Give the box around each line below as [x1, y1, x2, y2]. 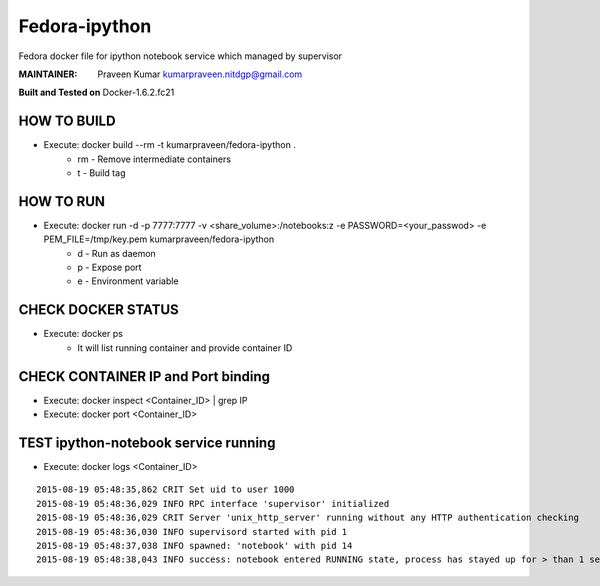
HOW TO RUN [18, 193, 105, 210]
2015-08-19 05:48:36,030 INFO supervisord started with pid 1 [36, 526, 348, 537]
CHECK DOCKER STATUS [18, 301, 179, 319]
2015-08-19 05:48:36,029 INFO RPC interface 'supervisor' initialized [36, 498, 390, 509]
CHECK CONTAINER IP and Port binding [18, 368, 270, 385]
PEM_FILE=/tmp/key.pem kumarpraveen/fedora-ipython [43, 233, 275, 245]
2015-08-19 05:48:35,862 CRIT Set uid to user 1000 [36, 484, 295, 495]
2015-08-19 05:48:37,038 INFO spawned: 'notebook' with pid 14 [36, 540, 353, 551]
